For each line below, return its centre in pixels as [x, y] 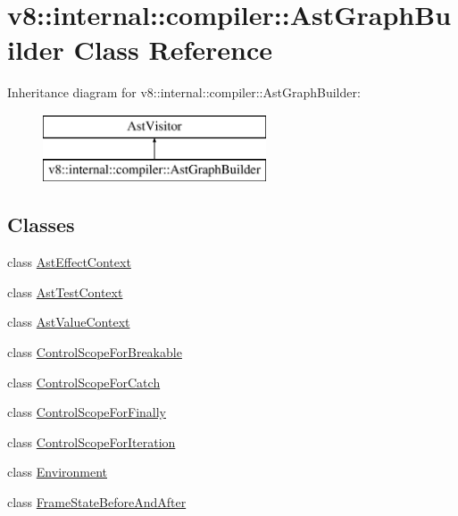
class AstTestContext [65, 291]
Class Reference [173, 50]
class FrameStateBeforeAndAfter [97, 502]
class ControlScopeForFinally [87, 412]
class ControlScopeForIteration [92, 441]
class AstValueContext [69, 322]
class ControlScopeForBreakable [95, 352]
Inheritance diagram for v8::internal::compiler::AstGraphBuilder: [184, 92]
